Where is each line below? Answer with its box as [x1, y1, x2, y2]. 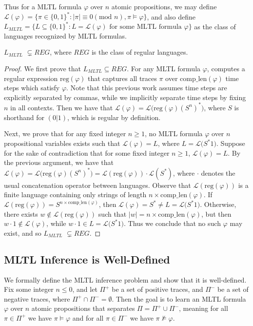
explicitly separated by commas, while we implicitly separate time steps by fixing [4, 92, 246, 102]
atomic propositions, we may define [111, 1, 217, 11]
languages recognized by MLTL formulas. [4, 30, 127, 41]
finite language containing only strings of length [4, 189, 147, 200]
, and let [72, 284, 97, 294]
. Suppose [216, 138, 245, 148]
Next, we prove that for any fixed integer [4, 128, 126, 139]
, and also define [147, 11, 196, 21]
